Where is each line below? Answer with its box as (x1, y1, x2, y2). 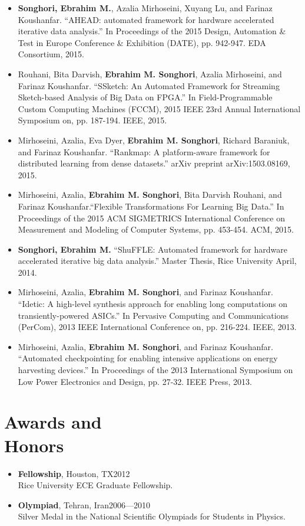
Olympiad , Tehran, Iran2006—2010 (18, 498, 151, 511)
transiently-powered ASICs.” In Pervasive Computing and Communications (18, 309, 289, 321)
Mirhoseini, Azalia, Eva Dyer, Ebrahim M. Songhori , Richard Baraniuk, (18, 133, 290, 146)
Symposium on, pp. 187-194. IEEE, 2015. (18, 114, 167, 126)
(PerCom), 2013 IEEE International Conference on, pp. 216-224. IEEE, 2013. (18, 321, 297, 333)
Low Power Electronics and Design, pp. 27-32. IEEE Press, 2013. (18, 375, 252, 387)
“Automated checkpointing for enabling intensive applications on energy (18, 352, 278, 364)
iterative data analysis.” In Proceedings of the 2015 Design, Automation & (18, 25, 286, 37)
